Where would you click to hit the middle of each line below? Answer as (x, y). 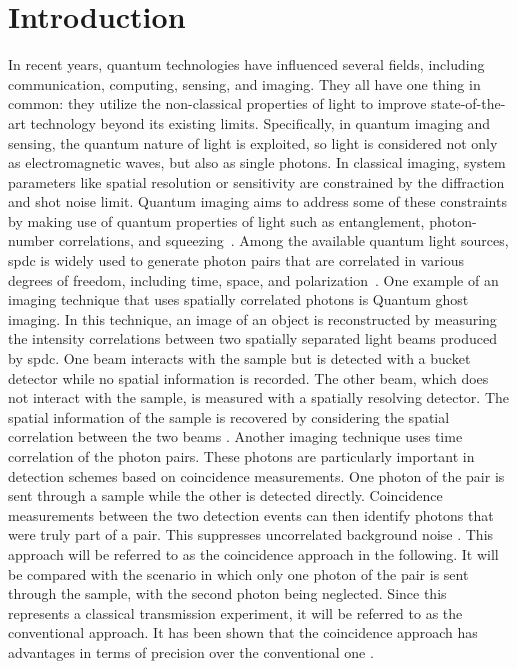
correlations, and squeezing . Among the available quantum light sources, (283, 240)
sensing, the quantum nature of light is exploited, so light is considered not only (253, 142)
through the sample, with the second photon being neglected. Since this (227, 593)
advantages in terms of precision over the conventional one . (191, 651)
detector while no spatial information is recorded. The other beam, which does (248, 377)
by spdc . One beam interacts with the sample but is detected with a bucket (239, 358)
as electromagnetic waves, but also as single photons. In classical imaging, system (257, 162)
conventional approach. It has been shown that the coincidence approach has (243, 632)
